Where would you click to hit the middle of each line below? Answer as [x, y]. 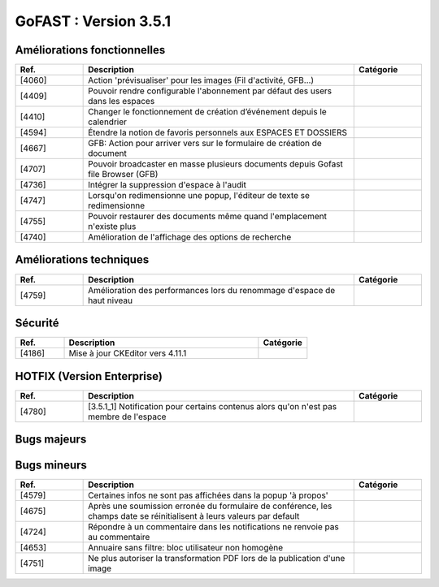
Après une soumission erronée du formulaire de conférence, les [210, 506]
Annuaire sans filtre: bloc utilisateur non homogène [186, 548]
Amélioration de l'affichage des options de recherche [190, 237]
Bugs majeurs [51, 440]
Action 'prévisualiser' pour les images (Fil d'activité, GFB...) [201, 80]
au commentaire [119, 537]
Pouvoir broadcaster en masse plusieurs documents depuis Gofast [215, 164]
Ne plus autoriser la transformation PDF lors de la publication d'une [217, 559]
